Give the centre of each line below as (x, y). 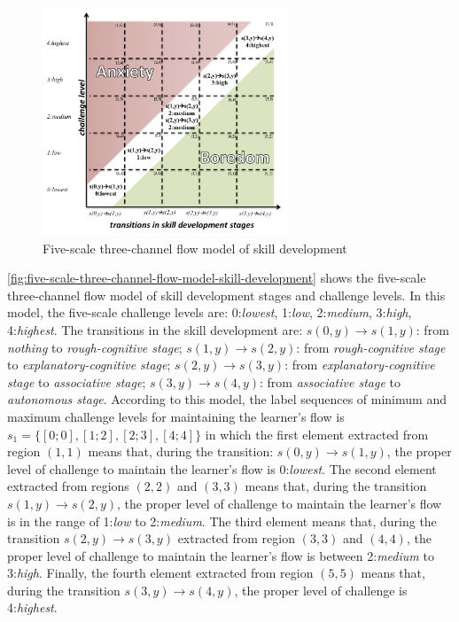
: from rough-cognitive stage (371, 347)
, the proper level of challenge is (321, 590)
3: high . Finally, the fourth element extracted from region (160, 573)
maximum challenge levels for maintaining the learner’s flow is (176, 416)
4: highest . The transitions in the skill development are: (155, 329)
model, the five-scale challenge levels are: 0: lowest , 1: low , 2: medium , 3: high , (210, 312)
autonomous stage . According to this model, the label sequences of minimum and (227, 399)
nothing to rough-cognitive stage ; (95, 347)
